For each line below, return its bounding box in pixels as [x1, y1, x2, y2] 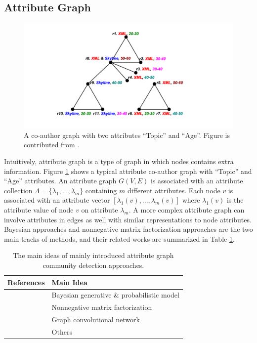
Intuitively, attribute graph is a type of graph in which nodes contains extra [4, 156, 234, 166]
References [7, 277, 45, 287]
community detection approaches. [43, 259, 144, 270]
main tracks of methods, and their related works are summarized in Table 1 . [4, 233, 235, 244]
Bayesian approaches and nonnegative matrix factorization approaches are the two [4, 224, 253, 234]
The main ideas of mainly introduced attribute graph [13, 250, 174, 260]
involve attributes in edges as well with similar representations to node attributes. [4, 214, 252, 224]
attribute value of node [4, 204, 74, 214]
